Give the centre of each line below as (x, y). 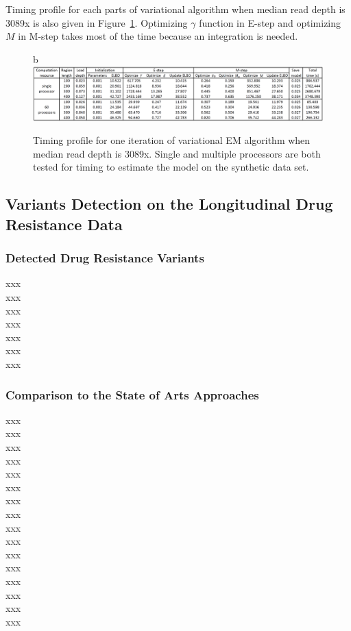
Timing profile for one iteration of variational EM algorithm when (172, 140)
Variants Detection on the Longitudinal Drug (169, 204)
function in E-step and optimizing (270, 22)
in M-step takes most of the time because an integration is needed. (158, 36)
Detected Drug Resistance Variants (105, 258)
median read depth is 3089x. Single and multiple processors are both (177, 153)
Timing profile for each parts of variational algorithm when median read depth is (175, 9)
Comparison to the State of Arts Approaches (132, 394)
